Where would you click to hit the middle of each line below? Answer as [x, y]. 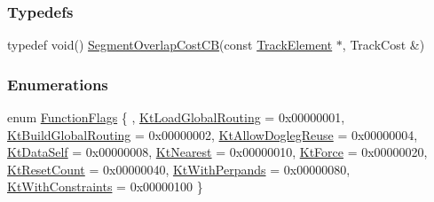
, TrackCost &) [383, 45]
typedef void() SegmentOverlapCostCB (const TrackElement [170, 45]
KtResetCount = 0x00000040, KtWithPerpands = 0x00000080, [179, 169]
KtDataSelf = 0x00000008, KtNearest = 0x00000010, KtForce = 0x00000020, [217, 152]
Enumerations [58, 84]
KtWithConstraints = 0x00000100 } [105, 186]
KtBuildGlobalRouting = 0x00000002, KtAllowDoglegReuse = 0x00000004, [213, 134]
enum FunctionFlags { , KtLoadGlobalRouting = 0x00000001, [176, 117]
